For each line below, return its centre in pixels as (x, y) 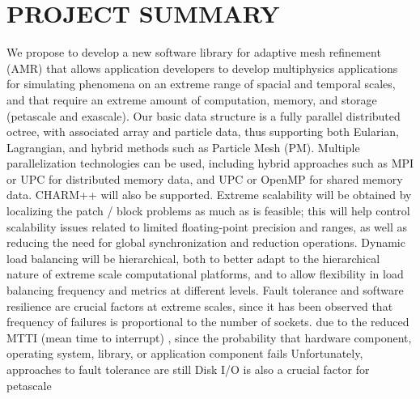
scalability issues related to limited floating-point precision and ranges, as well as (207, 226)
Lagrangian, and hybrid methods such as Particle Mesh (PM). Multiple (183, 147)
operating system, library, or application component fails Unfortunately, (185, 353)
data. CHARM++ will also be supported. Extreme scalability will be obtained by (209, 195)
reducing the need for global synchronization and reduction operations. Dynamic (206, 242)
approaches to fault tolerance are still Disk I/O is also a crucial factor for (188, 369)
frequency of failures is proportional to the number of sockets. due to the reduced (208, 322)
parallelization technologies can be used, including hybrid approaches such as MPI (210, 163)
